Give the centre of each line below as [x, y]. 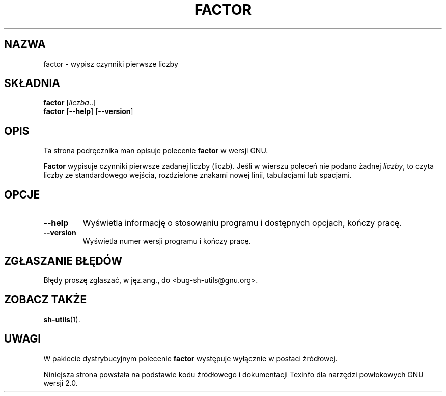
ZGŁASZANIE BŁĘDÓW [63, 261]
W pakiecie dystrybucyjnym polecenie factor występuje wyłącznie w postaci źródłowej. [190, 358]
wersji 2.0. [61, 383]
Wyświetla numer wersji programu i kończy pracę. [167, 241]
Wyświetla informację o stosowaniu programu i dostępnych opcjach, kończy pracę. [242, 223]
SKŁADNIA [32, 83]
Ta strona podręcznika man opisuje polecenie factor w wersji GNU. [156, 151]
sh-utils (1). [62, 319]
